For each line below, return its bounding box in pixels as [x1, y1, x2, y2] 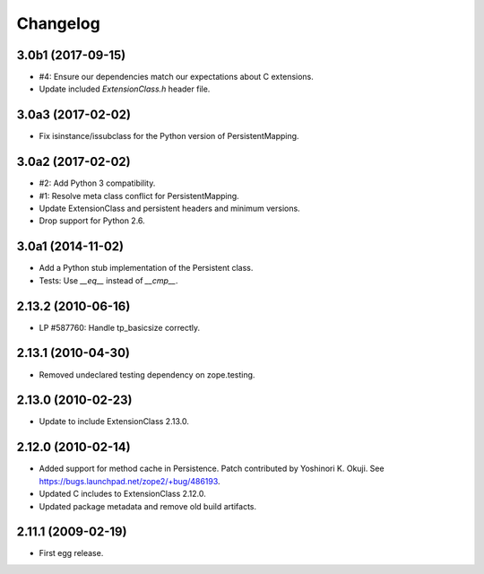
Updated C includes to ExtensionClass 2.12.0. [39, 489, 206, 500]
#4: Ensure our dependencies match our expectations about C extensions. [39, 72, 314, 83]
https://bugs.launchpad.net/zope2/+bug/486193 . [39, 475, 220, 486]
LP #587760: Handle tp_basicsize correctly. [39, 322, 201, 333]
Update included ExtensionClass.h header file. [39, 83, 211, 94]
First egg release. [39, 548, 104, 559]
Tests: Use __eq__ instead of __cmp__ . [39, 274, 178, 286]
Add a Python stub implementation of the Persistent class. [39, 263, 254, 274]
